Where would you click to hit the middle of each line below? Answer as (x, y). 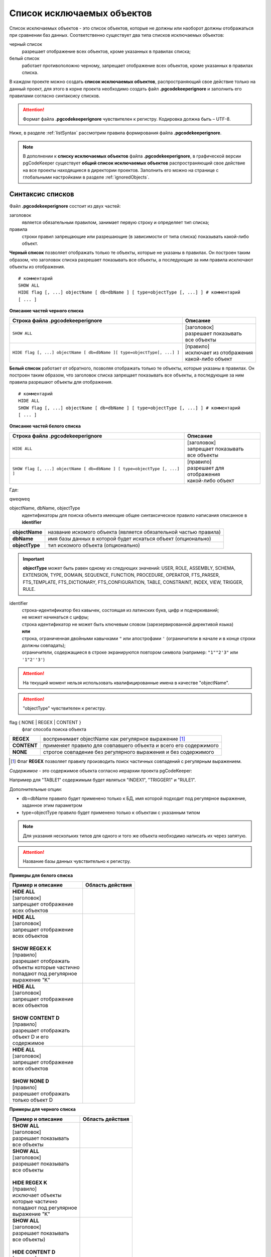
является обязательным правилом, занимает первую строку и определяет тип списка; (115, 222)
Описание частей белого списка (45, 426)
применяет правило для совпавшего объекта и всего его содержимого (131, 746)
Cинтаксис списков (42, 194)
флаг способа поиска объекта (54, 730)
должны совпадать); (44, 645)
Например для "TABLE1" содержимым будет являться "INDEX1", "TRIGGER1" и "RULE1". (103, 780)
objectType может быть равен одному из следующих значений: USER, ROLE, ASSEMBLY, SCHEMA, (129, 568)
